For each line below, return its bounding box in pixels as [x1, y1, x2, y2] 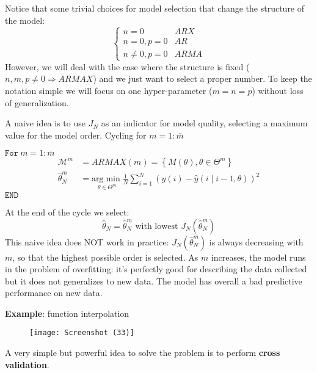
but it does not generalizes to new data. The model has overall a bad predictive [5, 274, 302, 287]
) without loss [252, 84, 304, 96]
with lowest [135, 222, 178, 231]
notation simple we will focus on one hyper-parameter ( [5, 84, 213, 96]
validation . [5, 358, 49, 371]
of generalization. [5, 96, 69, 109]
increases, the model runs [211, 250, 306, 263]
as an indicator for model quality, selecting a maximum [101, 117, 308, 129]
